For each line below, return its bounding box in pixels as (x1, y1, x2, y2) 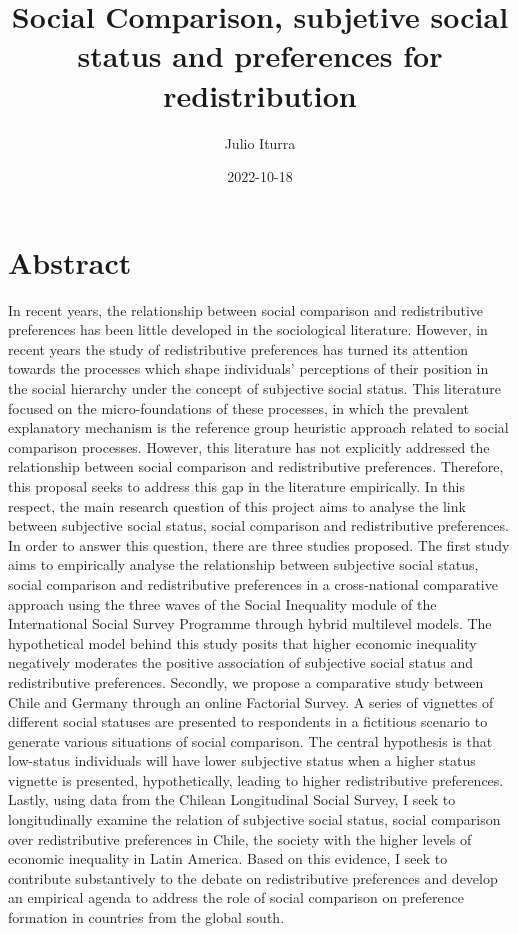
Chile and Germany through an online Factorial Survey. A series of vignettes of (8, 691, 494, 712)
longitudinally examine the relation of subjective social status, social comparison (8, 809, 501, 830)
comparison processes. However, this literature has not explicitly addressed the (8, 436, 490, 457)
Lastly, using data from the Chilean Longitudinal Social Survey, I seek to (8, 789, 456, 810)
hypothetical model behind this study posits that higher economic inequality (8, 632, 477, 653)
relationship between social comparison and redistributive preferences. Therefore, (8, 456, 504, 477)
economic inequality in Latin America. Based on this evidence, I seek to (8, 848, 448, 869)
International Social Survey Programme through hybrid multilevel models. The (8, 613, 492, 634)
